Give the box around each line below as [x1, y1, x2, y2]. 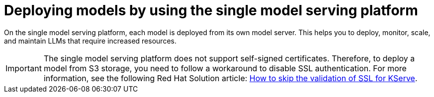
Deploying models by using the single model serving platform [4, 2, 418, 19]
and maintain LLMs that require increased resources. [4, 36, 176, 45]
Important [5, 63, 42, 73]
